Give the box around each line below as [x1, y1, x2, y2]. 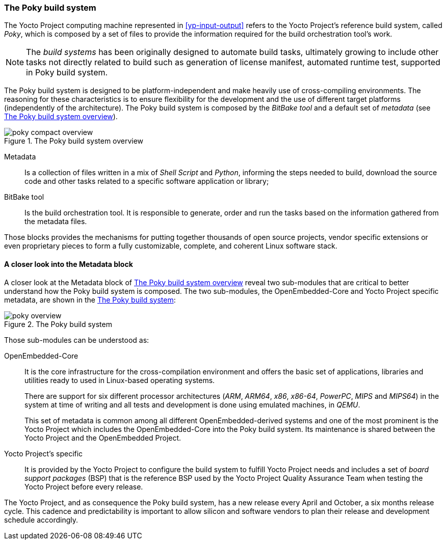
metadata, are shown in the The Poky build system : [4, 295, 176, 304]
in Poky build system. [26, 67, 108, 78]
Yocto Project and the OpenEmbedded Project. [24, 433, 181, 442]
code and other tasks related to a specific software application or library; [24, 177, 269, 186]
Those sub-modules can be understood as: [4, 335, 149, 344]
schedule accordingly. [4, 515, 78, 524]
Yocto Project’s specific [4, 449, 83, 458]
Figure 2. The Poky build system [4, 319, 112, 329]
